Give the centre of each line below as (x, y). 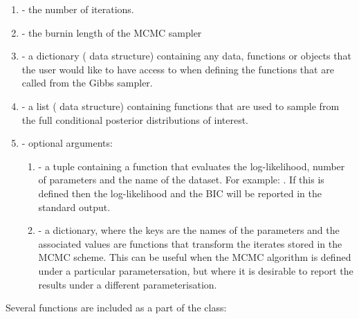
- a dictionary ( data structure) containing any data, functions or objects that (186, 56)
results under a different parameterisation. (128, 284)
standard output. (74, 207)
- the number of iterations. (78, 9)
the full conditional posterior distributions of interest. (135, 119)
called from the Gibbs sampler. (87, 83)
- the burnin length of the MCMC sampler (112, 32)
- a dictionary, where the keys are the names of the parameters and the (189, 230)
